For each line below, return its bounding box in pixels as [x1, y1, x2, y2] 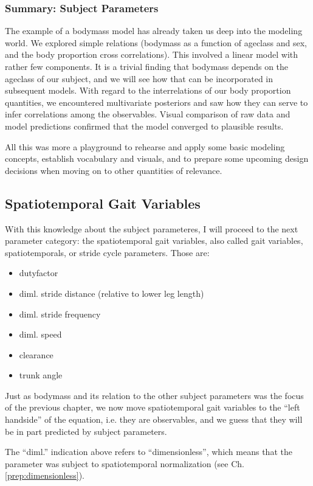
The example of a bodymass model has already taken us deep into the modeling [5, 24, 303, 37]
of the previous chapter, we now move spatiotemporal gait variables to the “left [5, 401, 300, 414]
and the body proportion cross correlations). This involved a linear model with [5, 48, 298, 61]
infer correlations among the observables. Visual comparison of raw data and [5, 108, 291, 120]
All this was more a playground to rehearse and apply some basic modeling [5, 140, 285, 153]
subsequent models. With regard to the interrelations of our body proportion [5, 84, 291, 97]
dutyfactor [19, 266, 58, 279]
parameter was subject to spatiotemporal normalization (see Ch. [5, 457, 245, 470]
